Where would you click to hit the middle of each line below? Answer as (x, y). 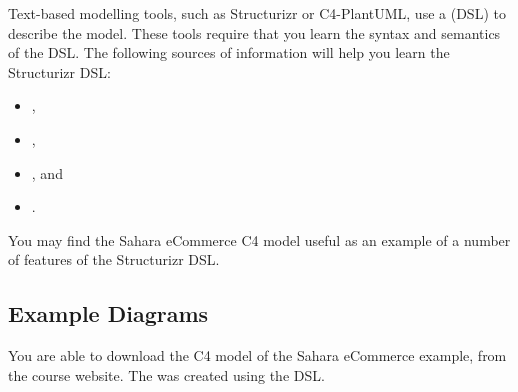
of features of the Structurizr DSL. (114, 259)
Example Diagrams (108, 313)
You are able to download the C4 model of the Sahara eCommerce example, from (257, 355)
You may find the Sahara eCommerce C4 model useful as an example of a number (259, 239)
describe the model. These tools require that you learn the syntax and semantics (254, 32)
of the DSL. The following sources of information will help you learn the (229, 52)
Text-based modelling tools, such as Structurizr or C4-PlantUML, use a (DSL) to (257, 13)
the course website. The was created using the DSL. (166, 374)
